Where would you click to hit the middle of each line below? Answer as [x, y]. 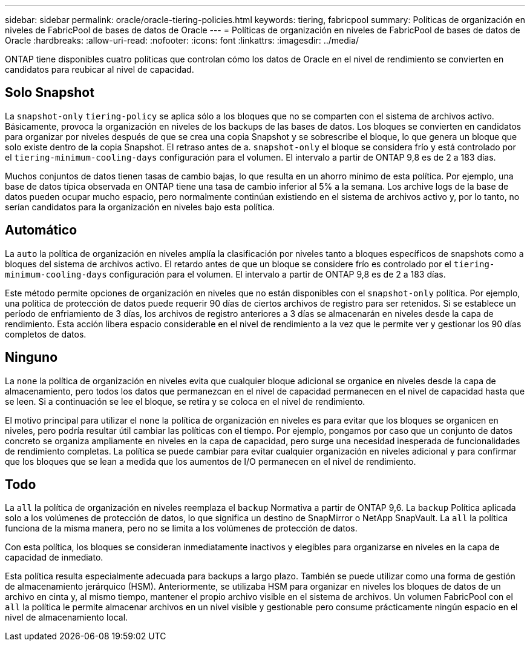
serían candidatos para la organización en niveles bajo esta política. [140, 207]
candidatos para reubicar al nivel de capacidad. [100, 69]
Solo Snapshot [50, 93]
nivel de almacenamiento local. [67, 618]
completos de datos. [46, 334]
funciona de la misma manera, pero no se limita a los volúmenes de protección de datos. [181, 528]
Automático [41, 230]
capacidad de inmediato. [54, 558]
